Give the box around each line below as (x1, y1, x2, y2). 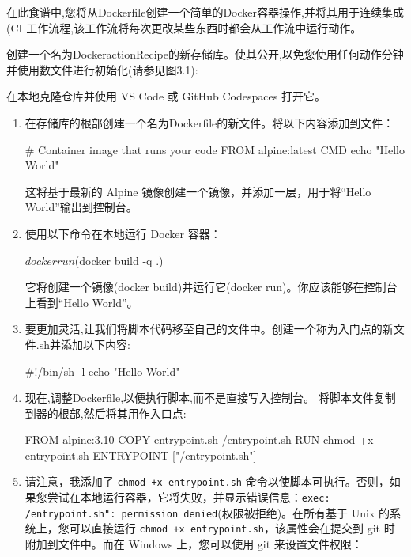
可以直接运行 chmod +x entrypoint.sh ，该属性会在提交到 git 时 (69, 520, 395, 536)
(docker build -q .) (74, 252, 164, 268)
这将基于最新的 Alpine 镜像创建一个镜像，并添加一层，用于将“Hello (25, 183, 371, 199)
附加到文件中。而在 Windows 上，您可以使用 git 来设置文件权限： (25, 536, 363, 552)
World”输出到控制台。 (25, 199, 138, 215)
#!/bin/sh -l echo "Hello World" (25, 362, 180, 379)
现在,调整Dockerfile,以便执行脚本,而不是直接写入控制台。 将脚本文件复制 (25, 389, 396, 406)
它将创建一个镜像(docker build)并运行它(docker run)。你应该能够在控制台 (25, 278, 398, 295)
